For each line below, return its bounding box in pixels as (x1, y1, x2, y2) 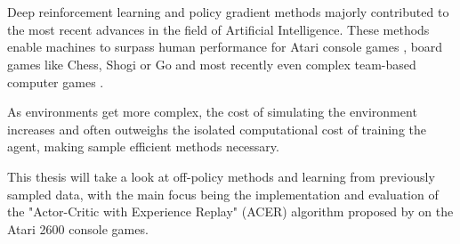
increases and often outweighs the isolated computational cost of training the (7, 119, 427, 138)
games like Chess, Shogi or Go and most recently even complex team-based (7, 54, 416, 73)
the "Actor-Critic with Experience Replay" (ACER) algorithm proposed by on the (7, 202, 454, 221)
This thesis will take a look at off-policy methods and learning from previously (7, 167, 435, 185)
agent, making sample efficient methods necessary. (7, 137, 279, 156)
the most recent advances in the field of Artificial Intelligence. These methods (7, 20, 430, 38)
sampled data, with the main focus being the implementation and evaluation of (7, 184, 439, 203)
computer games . (7, 72, 104, 91)
